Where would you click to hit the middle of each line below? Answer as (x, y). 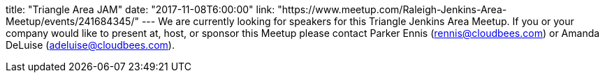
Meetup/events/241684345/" (72, 21)
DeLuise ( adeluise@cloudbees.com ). (90, 45)
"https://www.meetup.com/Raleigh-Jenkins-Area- (392, 9)
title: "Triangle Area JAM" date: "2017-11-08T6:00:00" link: (140, 9)
